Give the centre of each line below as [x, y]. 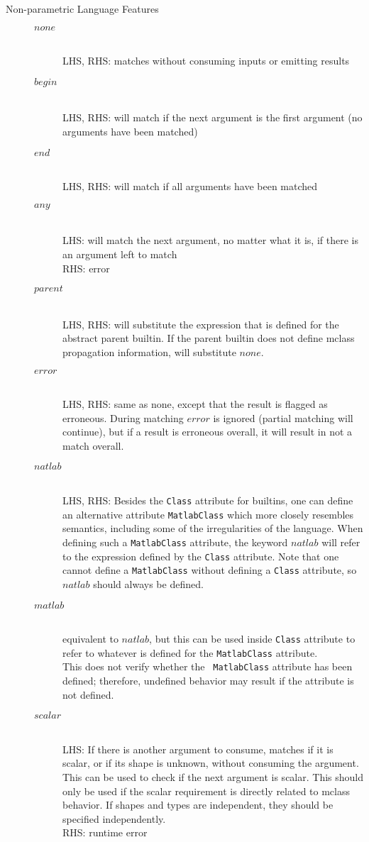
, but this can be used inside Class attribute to [252, 639]
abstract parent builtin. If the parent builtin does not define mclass [209, 338]
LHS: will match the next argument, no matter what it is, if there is [210, 240]
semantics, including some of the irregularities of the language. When [213, 528]
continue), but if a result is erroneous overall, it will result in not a [208, 432]
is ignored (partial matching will [283, 417]
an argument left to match [120, 254]
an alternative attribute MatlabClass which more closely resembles [208, 514]
